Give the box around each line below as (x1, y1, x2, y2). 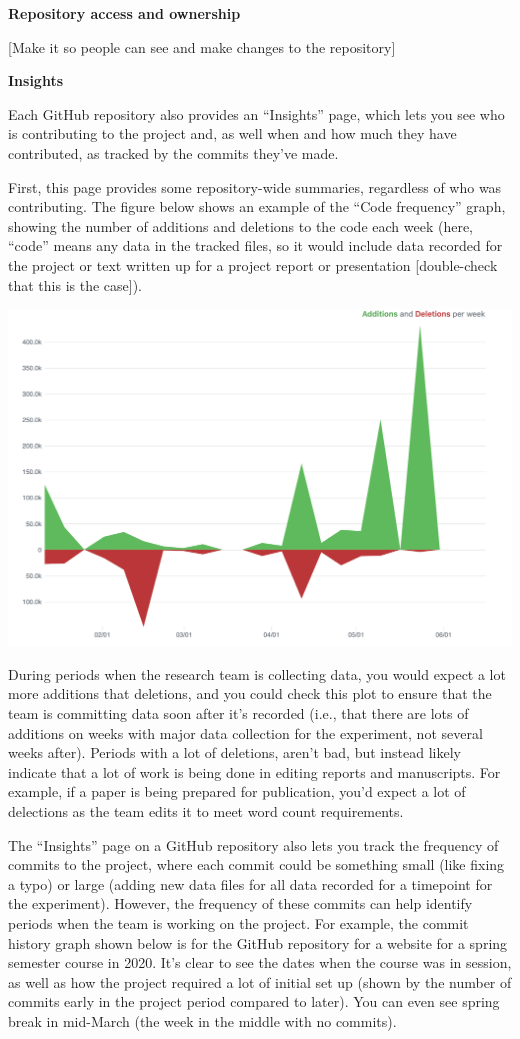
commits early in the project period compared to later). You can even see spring (8, 991, 500, 1012)
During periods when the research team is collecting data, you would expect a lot (8, 663, 506, 684)
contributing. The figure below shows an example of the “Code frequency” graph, (8, 196, 506, 217)
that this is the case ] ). (8, 274, 143, 295)
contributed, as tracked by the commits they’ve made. (8, 142, 339, 163)
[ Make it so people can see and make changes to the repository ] (8, 36, 396, 57)
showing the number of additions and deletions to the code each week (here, (8, 215, 474, 236)
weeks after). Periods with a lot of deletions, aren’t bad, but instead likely (8, 742, 461, 763)
